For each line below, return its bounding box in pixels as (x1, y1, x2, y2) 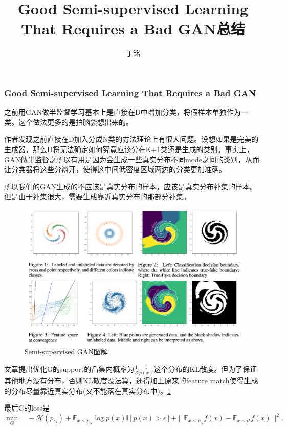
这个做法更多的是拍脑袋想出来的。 (18, 116, 133, 127)
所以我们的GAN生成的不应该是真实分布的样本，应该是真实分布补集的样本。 (4, 181, 257, 191)
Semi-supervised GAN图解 (25, 346, 108, 357)
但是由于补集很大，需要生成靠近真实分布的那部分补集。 (4, 191, 190, 202)
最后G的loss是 (4, 402, 50, 413)
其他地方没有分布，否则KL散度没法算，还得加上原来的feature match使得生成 (4, 375, 258, 386)
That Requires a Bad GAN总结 (21, 18, 245, 39)
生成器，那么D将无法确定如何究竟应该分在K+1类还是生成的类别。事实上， (4, 143, 254, 154)
